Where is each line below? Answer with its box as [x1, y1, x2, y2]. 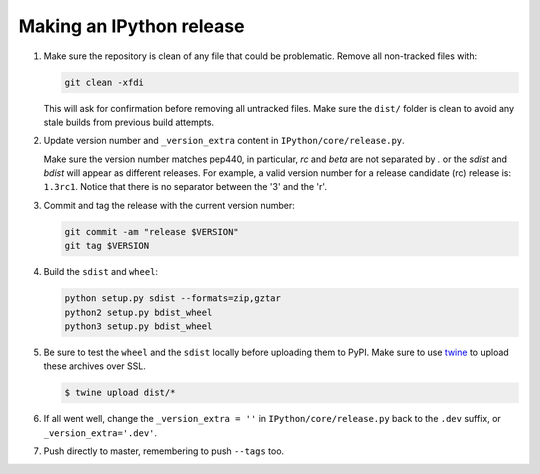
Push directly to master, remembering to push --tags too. [43, 445, 285, 457]
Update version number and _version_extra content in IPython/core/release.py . [43, 135, 405, 147]
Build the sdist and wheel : [43, 266, 159, 278]
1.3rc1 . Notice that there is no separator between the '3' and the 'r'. [43, 181, 327, 193]
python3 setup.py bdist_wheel [64, 320, 213, 332]
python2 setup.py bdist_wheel [64, 306, 213, 318]
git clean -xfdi [64, 76, 145, 88]
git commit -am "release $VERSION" [64, 226, 239, 237]
